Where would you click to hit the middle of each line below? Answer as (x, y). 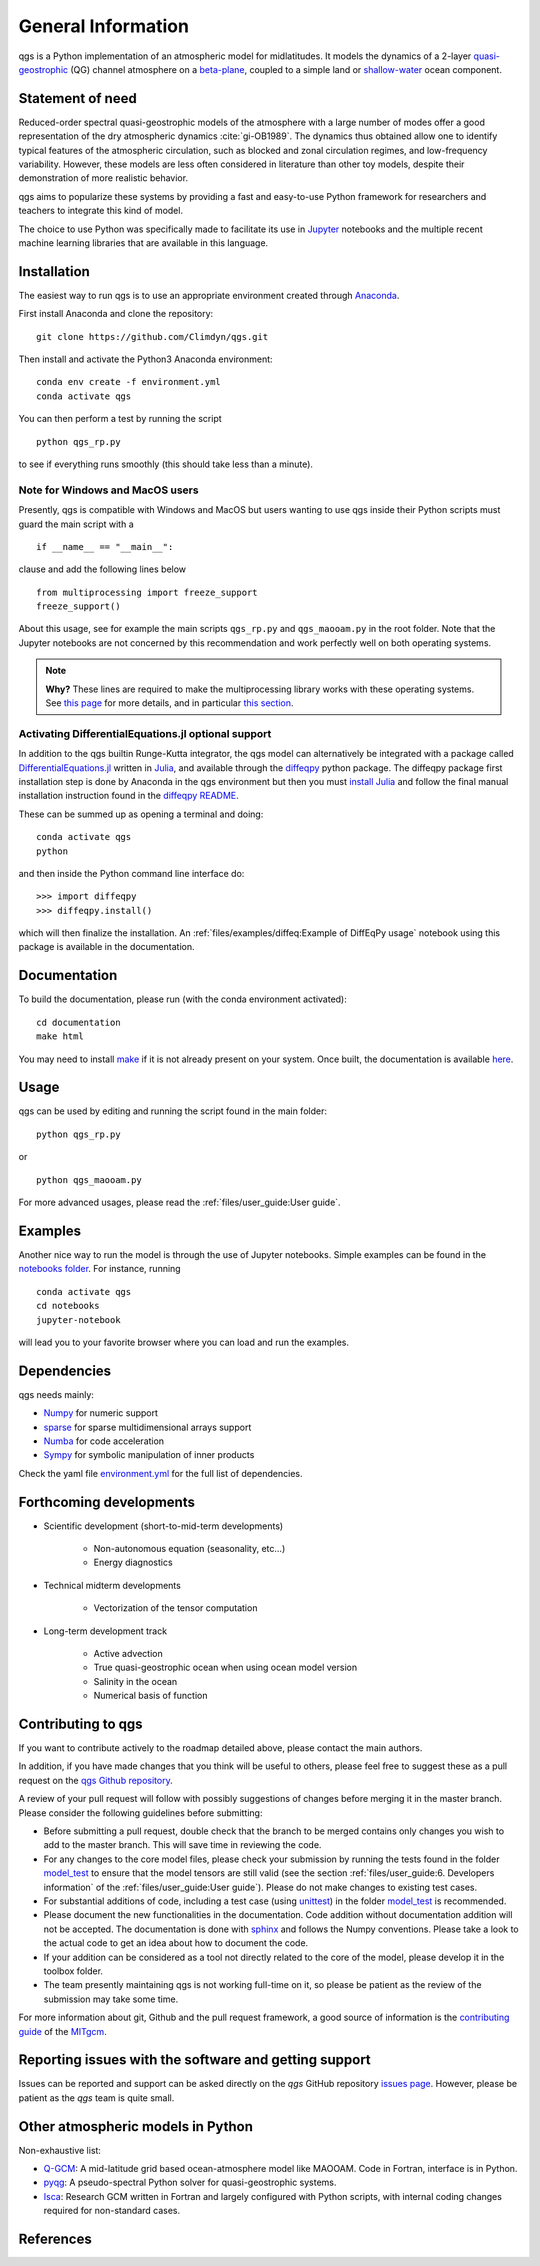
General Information (104, 26)
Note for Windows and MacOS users (108, 490)
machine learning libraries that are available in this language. (143, 242)
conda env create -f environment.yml (129, 382)
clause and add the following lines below (102, 569)
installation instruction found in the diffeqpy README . (128, 796)
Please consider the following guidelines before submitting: (140, 1812)
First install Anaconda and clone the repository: (116, 314)
